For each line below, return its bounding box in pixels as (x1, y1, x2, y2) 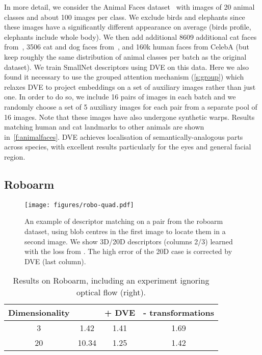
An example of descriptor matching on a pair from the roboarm (24, 216, 223, 226)
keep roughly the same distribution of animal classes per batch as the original (4, 51, 247, 62)
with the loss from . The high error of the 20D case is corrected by (24, 246, 232, 257)
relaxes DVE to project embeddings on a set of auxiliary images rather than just (4, 81, 256, 92)
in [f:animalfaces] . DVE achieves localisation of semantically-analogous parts (4, 131, 243, 142)
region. (4, 151, 25, 162)
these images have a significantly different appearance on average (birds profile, (4, 21, 251, 32)
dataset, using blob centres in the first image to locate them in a (24, 225, 226, 236)
